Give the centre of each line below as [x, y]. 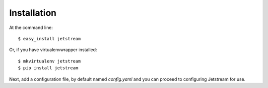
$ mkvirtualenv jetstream [50, 61]
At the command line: [31, 28]
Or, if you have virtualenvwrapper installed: [53, 50]
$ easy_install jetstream [50, 39]
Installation [33, 13]
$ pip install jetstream [48, 68]
